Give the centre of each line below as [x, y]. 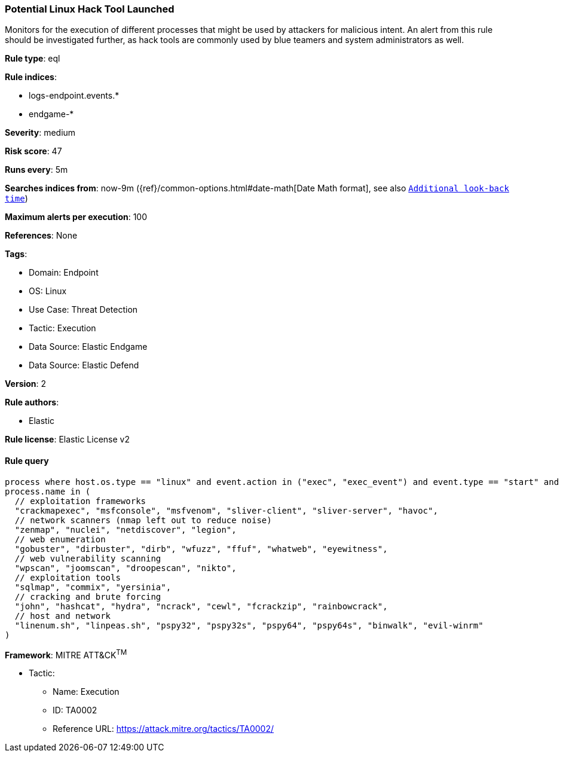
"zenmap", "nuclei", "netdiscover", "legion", [126, 529]
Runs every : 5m [36, 170]
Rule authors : [32, 402]
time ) [16, 199]
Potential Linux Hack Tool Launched [90, 9]
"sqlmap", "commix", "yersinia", [93, 587]
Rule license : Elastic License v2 [67, 439]
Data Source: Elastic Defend [84, 365]
